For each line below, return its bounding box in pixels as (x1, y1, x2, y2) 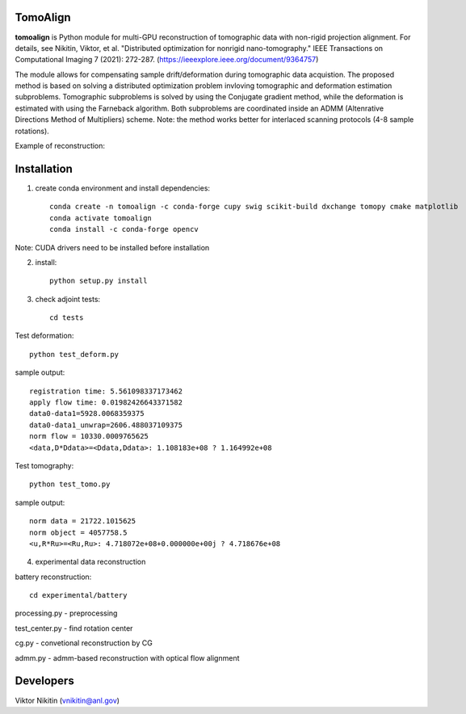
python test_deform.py (29, 350, 120, 359)
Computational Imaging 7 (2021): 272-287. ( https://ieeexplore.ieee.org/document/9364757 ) (15, 55, 319, 65)
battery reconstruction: (15, 572, 92, 582)
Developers (15, 674, 74, 688)
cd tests (49, 313, 84, 322)
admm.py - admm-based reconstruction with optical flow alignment (15, 653, 240, 662)
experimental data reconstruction (35, 557, 146, 567)
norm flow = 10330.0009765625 (29, 432, 149, 441)
